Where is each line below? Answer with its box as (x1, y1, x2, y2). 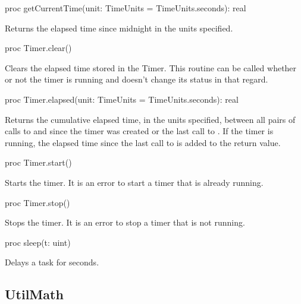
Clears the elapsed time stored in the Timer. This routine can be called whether (5, 61, 297, 74)
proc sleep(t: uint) (5, 236, 71, 248)
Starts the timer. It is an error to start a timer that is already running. (5, 176, 264, 188)
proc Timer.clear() (5, 42, 72, 54)
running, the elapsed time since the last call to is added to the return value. (5, 136, 281, 148)
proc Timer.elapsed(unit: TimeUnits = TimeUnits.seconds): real (5, 93, 239, 105)
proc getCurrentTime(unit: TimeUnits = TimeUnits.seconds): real (5, 2, 246, 14)
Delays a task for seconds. (5, 256, 99, 268)
